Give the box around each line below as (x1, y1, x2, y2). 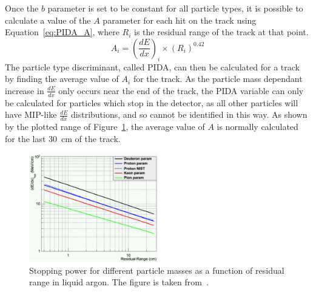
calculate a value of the (5, 13, 91, 26)
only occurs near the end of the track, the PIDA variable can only (58, 84, 304, 97)
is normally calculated (217, 120, 298, 133)
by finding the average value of (5, 72, 119, 85)
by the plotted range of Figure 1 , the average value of (5, 120, 205, 133)
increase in (5, 84, 44, 97)
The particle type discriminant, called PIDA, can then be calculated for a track (5, 60, 300, 73)
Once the (5, 2, 39, 14)
